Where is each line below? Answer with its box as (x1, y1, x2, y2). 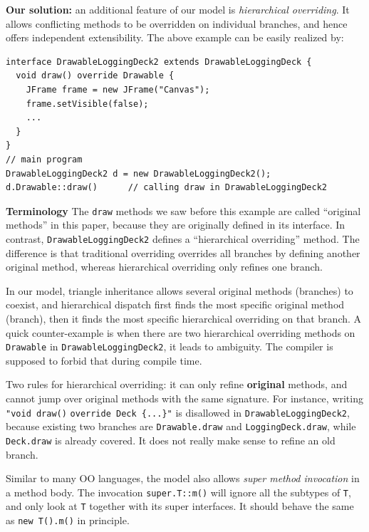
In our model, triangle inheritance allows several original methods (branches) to (6, 283, 353, 298)
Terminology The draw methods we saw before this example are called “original (6, 203, 361, 218)
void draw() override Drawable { (16, 71, 175, 81)
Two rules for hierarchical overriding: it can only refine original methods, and (6, 377, 348, 392)
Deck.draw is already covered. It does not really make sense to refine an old (6, 432, 336, 447)
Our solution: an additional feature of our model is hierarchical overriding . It (6, 2, 350, 16)
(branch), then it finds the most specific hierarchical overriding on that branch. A (6, 311, 362, 325)
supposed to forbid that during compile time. (6, 353, 202, 367)
